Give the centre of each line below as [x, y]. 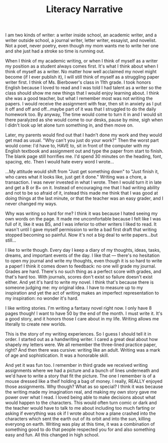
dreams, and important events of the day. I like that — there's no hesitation [82, 255]
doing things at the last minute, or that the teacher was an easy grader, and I [84, 198]
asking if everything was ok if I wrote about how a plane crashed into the [80, 413]
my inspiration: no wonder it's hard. [42, 298]
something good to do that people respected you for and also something [80, 429]
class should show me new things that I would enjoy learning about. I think [82, 93]
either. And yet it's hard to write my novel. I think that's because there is [79, 282]
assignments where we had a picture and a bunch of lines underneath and [82, 371]
